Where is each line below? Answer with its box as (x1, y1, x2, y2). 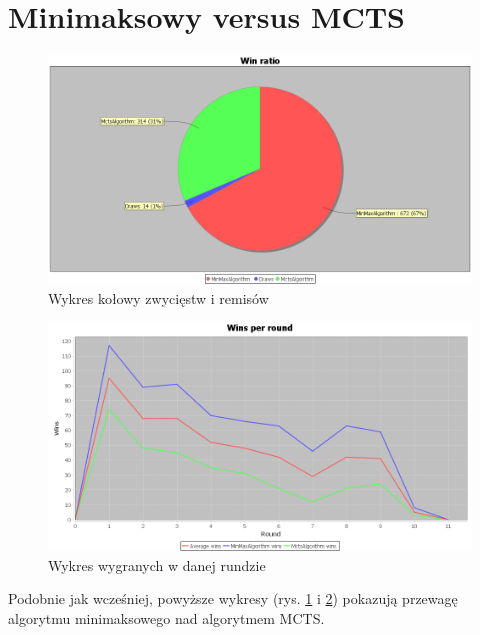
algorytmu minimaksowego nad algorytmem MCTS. (8, 608, 325, 628)
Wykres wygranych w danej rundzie (48, 554, 266, 575)
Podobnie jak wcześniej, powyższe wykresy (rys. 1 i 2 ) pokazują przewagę (8, 588, 458, 609)
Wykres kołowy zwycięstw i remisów (48, 287, 269, 308)
